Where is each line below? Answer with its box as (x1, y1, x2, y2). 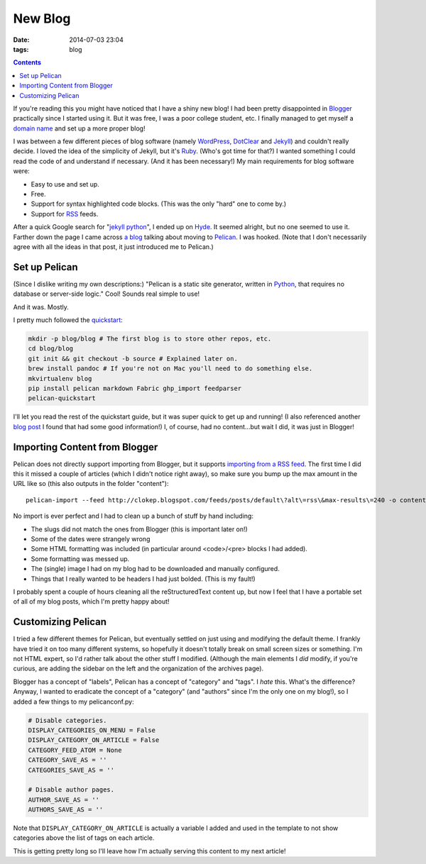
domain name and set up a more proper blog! (13, 124, 146, 133)
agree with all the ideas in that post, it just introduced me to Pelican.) (13, 242, 214, 251)
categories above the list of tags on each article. (13, 833, 155, 842)
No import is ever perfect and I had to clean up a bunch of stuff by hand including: (13, 511, 253, 521)
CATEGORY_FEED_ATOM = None (28, 746, 122, 754)
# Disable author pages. (28, 786, 115, 794)
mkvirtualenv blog (28, 375, 92, 382)
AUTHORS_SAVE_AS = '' (28, 806, 104, 814)
